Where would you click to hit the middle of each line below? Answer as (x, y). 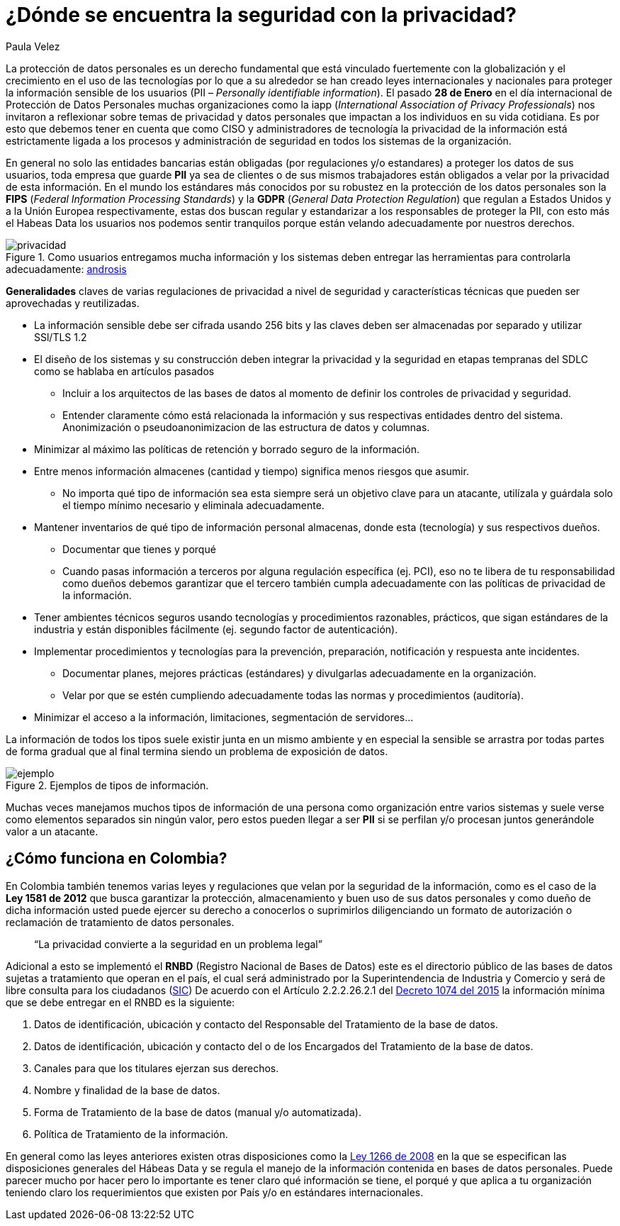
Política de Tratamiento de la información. (131, 1134)
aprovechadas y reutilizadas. (73, 303)
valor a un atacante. (52, 831)
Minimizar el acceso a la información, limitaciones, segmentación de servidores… (224, 717)
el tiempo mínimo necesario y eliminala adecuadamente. (193, 505)
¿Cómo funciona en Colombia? (117, 859)
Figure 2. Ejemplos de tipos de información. (107, 785)
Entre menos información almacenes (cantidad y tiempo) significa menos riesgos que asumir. (252, 471)
